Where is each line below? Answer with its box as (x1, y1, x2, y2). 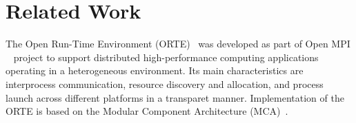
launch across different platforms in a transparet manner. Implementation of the (6, 90, 344, 104)
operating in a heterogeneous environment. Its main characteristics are (6, 63, 304, 78)
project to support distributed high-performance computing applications (13, 49, 319, 64)
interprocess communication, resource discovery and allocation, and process (6, 76, 324, 91)
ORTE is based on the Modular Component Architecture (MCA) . (6, 104, 288, 118)
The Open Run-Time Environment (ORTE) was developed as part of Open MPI (6, 36, 350, 51)
